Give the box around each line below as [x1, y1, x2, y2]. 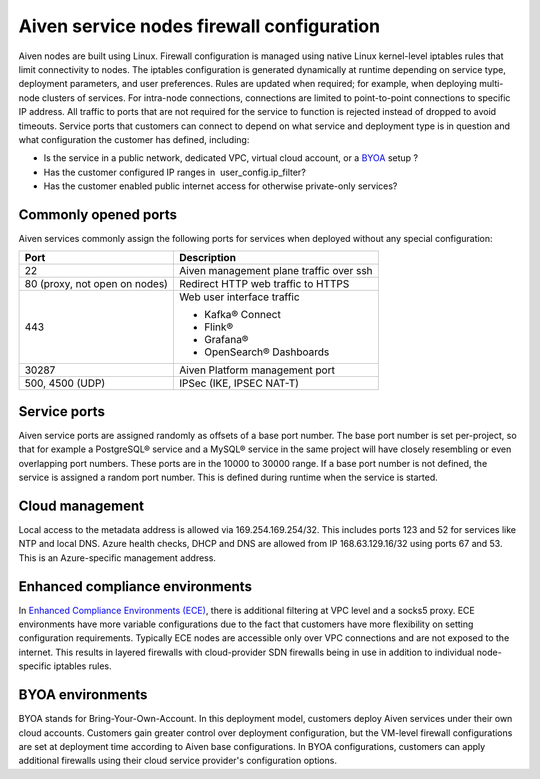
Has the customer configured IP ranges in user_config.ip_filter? [43, 166, 307, 178]
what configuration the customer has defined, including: [18, 133, 250, 145]
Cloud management [18, 497, 145, 514]
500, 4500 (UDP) [24, 376, 105, 390]
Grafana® [203, 333, 249, 347]
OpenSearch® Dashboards [203, 345, 330, 359]
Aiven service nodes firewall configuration [18, 15, 380, 37]
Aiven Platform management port [178, 363, 335, 377]
